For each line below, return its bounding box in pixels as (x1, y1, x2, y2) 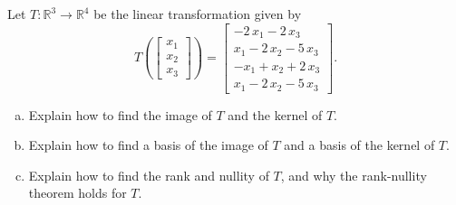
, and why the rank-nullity (280, 165, 427, 184)
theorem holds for (28, 183, 127, 202)
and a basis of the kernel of (284, 135, 435, 154)
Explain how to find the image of (28, 105, 212, 124)
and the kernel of (228, 105, 323, 124)
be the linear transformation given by (93, 5, 302, 23)
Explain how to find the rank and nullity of (28, 165, 269, 184)
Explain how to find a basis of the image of (28, 135, 268, 154)
